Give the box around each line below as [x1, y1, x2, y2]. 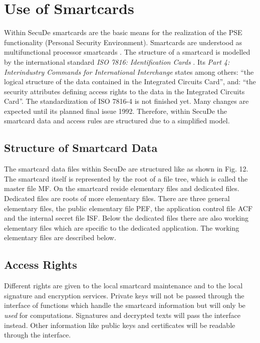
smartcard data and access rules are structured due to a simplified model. [4, 115, 230, 126]
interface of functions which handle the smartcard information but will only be [4, 300, 245, 310]
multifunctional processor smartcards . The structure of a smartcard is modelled [4, 47, 250, 57]
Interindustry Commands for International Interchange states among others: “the [4, 66, 254, 77]
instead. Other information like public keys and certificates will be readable [4, 319, 235, 330]
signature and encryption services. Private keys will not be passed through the [4, 290, 244, 300]
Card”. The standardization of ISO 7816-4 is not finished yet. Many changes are [4, 96, 249, 106]
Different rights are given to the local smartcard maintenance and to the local [4, 280, 243, 291]
